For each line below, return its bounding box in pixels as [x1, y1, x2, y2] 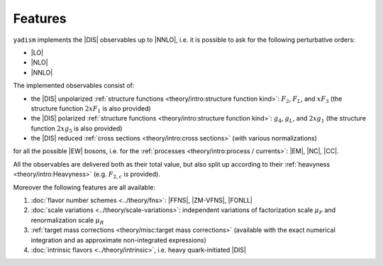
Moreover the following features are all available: [13, 183, 156, 192]
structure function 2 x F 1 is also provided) [30, 104, 152, 114]
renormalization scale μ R [30, 216, 104, 226]
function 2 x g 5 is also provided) [30, 124, 123, 134]
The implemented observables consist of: [13, 82, 135, 90]
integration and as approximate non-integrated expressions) [30, 235, 207, 244]
